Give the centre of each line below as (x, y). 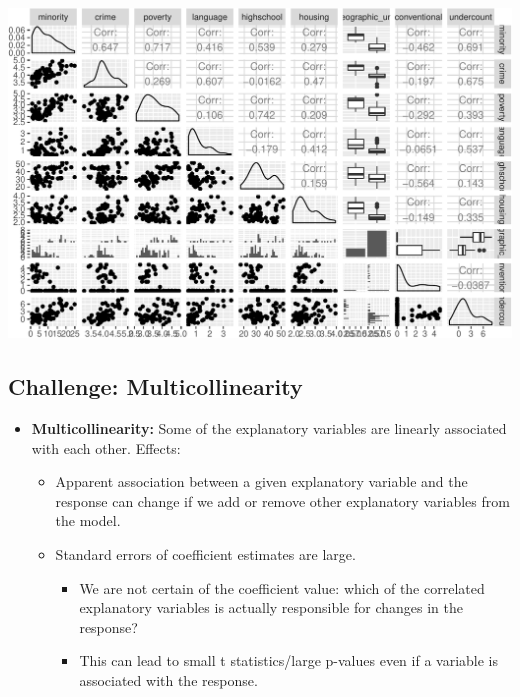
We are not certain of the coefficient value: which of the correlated (282, 587)
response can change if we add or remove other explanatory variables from (282, 500)
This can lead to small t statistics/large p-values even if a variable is (289, 660)
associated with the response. (168, 679)
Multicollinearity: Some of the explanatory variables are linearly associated (269, 428)
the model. (88, 520)
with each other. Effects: (106, 447)
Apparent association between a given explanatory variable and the (261, 481)
